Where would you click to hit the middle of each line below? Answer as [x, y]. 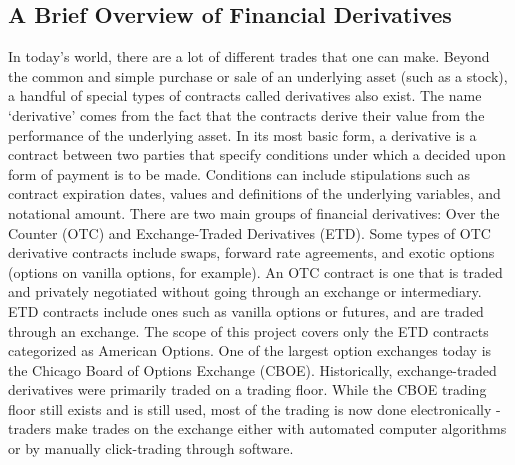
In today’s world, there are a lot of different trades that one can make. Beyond [249, 56]
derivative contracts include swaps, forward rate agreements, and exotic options [251, 252]
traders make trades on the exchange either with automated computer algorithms [257, 428]
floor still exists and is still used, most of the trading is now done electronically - [254, 408]
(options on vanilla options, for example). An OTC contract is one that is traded [255, 271]
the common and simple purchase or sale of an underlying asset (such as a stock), [258, 75]
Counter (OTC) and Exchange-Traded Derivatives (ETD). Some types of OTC [249, 232]
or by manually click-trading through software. [151, 448]
